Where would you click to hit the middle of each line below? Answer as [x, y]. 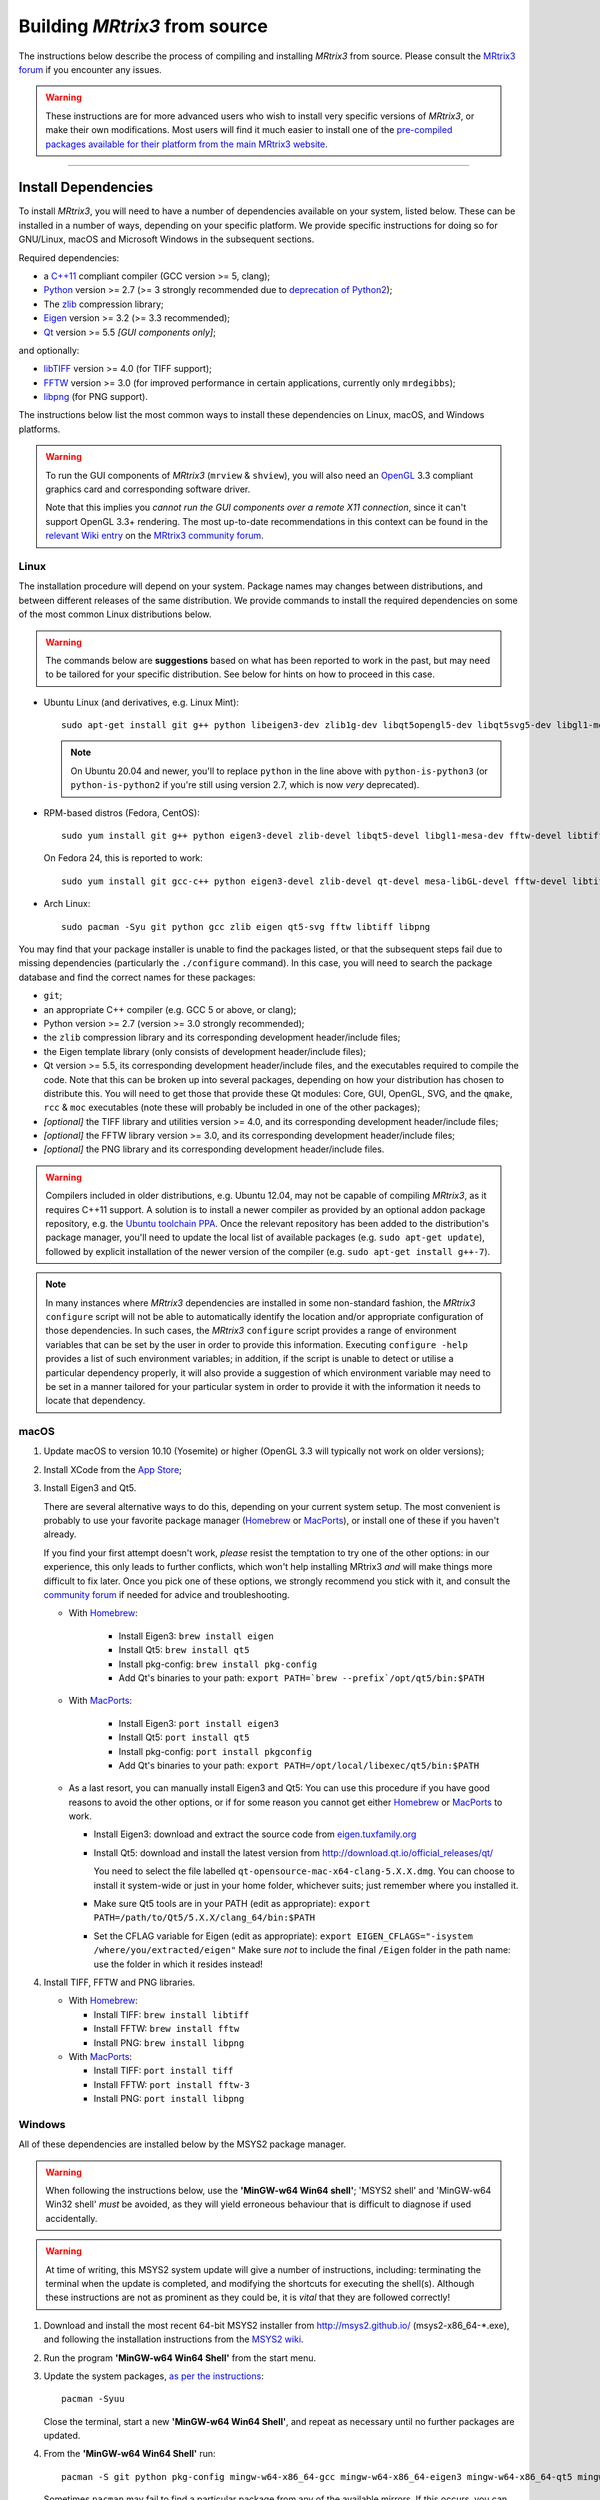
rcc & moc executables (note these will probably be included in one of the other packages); [232, 1107]
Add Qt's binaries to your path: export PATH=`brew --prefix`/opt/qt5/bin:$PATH [301, 1677]
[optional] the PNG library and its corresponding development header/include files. [214, 1149]
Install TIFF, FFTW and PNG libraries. [119, 1982]
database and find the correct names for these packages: [137, 977]
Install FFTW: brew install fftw [166, 2029]
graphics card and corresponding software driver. [148, 489]
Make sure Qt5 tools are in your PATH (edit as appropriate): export [232, 1904]
